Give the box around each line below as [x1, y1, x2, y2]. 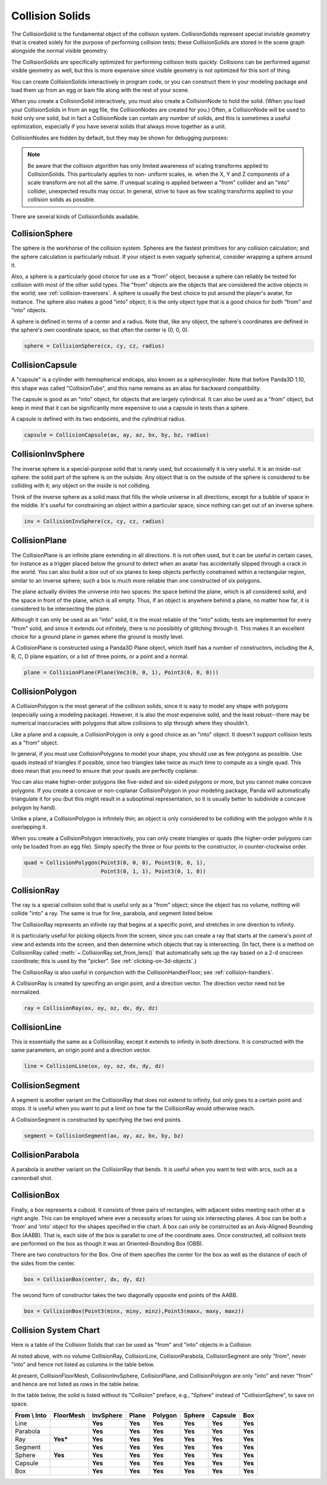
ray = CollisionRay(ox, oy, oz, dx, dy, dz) [24, 1004, 159, 1012]
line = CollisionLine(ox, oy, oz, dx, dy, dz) [24, 1063, 165, 1070]
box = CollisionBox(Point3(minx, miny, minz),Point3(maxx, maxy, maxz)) [24, 1307, 245, 1315]
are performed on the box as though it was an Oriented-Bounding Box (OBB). [11, 1240, 204, 1247]
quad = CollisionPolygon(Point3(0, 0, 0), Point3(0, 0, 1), [24, 859, 206, 866]
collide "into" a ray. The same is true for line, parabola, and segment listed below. [11, 910, 214, 917]
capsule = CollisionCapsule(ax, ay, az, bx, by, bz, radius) [24, 432, 210, 439]
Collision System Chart [11, 1325, 100, 1336]
